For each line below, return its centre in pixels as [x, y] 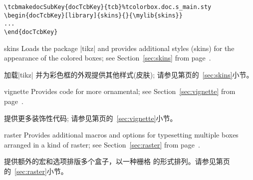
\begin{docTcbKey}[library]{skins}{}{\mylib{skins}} [93, 15]
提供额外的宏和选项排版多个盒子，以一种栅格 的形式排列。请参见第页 [117, 161]
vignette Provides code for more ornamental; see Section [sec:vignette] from [120, 91]
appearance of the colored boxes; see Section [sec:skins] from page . [108, 58]
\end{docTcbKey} [31, 32]
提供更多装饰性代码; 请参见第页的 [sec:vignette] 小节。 [91, 118]
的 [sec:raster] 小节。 [36, 171]
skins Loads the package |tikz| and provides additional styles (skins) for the [119, 48]
